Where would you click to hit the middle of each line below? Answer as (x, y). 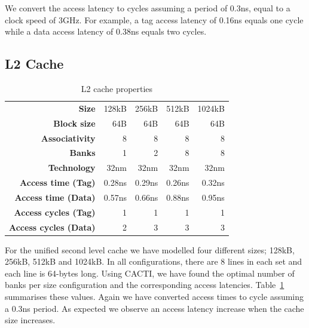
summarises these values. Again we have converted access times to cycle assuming (154, 297)
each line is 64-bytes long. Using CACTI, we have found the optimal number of (150, 273)
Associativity (68, 138)
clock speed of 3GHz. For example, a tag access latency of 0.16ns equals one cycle (154, 19)
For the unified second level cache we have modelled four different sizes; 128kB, (150, 249)
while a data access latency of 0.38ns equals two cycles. (106, 31)
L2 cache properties (117, 88)
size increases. (30, 320)
